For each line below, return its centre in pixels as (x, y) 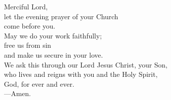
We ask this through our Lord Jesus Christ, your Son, (86, 64)
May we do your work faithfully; (53, 35)
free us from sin (28, 45)
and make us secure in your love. (54, 54)
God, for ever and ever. (39, 83)
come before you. (30, 26)
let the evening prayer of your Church (61, 16)
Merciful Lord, (26, 6)
